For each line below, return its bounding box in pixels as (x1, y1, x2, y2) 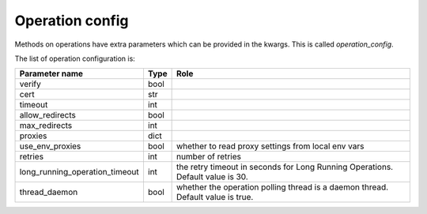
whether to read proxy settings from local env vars (176, 141, 365, 152)
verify (19, 79, 41, 90)
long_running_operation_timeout (19, 167, 140, 178)
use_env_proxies (19, 141, 81, 152)
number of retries (176, 151, 241, 162)
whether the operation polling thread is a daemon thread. (176, 182, 389, 193)
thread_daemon (19, 186, 78, 197)
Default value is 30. (176, 171, 248, 182)
